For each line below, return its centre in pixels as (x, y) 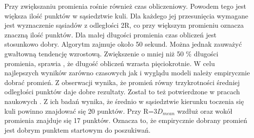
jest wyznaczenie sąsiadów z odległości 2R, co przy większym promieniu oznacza (124, 25)
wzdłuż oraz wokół (205, 111)
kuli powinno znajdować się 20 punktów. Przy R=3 (81, 111)
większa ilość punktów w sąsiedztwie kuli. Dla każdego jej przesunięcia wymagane (126, 15)
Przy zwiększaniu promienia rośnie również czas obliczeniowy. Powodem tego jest (125, 6)
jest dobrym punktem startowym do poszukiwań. (78, 129)
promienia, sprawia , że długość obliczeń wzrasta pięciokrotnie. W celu (110, 63)
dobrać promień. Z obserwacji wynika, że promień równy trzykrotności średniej (122, 82)
